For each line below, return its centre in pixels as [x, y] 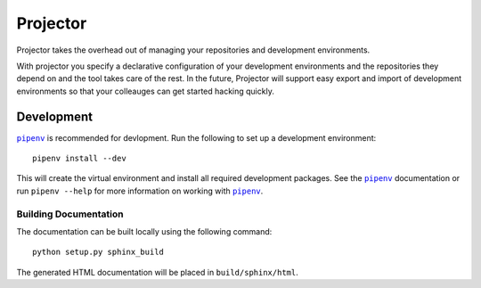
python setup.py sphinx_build [98, 252]
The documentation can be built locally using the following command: [144, 231]
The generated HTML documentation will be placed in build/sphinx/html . [157, 272]
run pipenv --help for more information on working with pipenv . [140, 191]
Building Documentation [70, 214]
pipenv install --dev [79, 159]
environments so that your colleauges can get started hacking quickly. [146, 91]
